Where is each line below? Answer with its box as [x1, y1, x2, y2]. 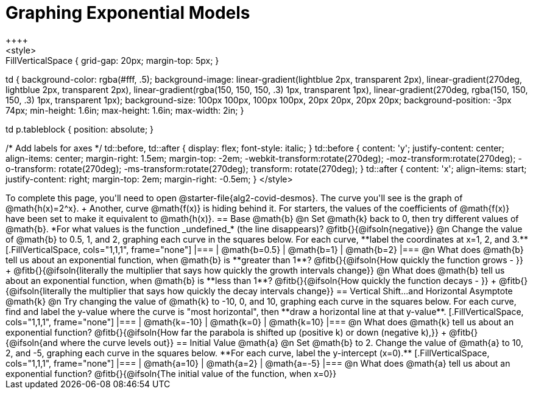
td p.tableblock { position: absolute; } [5, 123, 154, 134]
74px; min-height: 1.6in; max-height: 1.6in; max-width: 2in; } [5, 105, 244, 116]
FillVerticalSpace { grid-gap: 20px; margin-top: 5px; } [5, 55, 219, 66]
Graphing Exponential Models [5, 2, 250, 23]
